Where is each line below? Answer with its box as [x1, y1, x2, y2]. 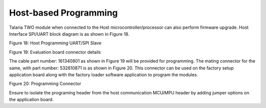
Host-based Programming [9, 7, 118, 18]
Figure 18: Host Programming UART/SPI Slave [9, 40, 102, 46]
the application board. [9, 97, 54, 103]
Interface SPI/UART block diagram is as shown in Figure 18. [9, 31, 130, 37]
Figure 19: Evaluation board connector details [9, 49, 101, 55]
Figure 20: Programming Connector [9, 81, 81, 86]
